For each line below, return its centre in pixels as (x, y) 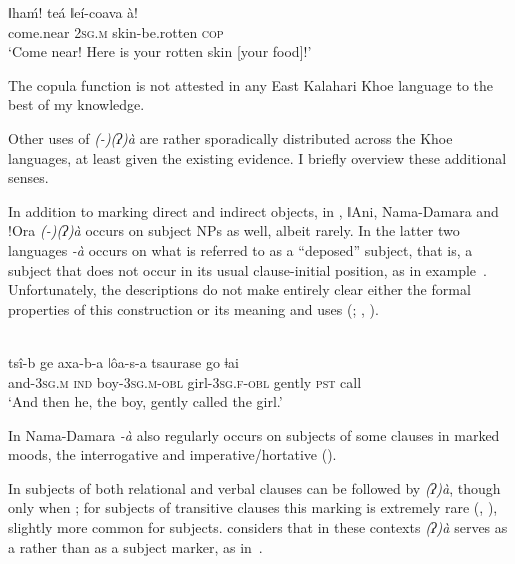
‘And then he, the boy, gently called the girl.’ (145, 401)
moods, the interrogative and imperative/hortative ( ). (172, 454)
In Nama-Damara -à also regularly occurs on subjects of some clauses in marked (254, 434)
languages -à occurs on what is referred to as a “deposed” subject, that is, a (240, 249)
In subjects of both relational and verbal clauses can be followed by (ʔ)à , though (254, 487)
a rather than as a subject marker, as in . (135, 546)
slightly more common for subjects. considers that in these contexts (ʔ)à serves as (258, 527)
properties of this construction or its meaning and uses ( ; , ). (193, 308)
